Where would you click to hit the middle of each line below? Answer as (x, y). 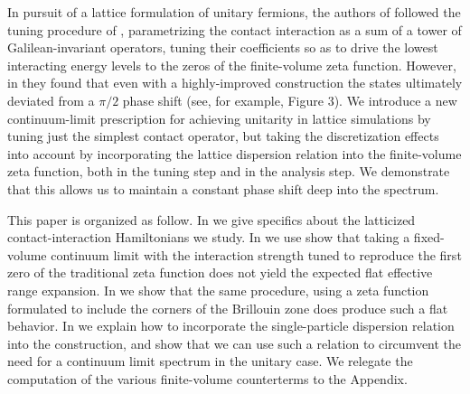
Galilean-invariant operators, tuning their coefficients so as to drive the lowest (223, 47)
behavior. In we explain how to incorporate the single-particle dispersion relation (231, 326)
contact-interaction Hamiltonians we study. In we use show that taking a (209, 237)
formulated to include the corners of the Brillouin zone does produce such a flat (228, 308)
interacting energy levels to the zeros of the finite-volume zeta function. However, (232, 65)
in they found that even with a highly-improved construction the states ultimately (235, 83)
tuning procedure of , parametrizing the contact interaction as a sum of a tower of (235, 29)
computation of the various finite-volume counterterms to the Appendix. (207, 378)
